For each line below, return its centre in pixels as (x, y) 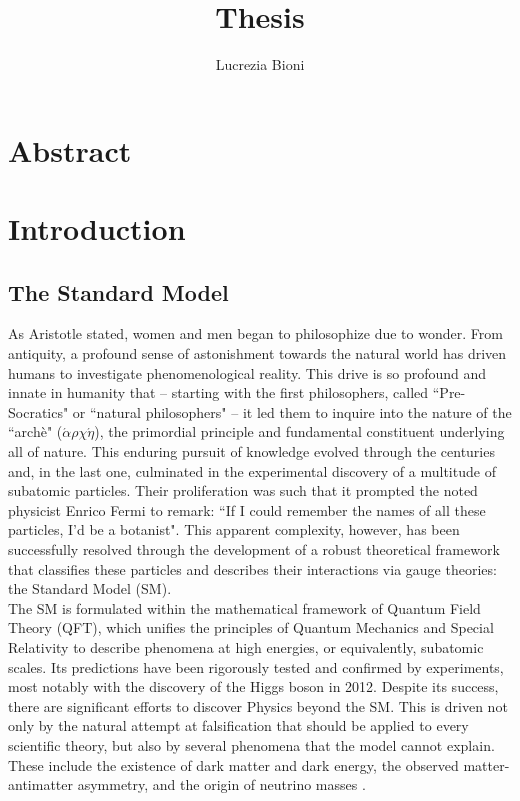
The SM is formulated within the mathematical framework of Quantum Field (244, 607)
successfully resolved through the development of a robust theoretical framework (254, 549)
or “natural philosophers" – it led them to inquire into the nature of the (292, 411)
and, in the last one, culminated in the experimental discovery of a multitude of (252, 470)
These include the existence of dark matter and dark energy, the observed (233, 764)
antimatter (40, 784)
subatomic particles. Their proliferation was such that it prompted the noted (243, 490)
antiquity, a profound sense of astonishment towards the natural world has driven (257, 353)
